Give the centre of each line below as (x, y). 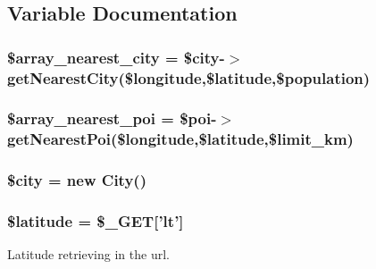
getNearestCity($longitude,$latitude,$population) (189, 77)
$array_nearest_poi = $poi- (112, 118)
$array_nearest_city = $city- (116, 57)
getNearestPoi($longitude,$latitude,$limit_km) (180, 139)
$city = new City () (77, 180)
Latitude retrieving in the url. (88, 254)
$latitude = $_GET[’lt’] (96, 221)
